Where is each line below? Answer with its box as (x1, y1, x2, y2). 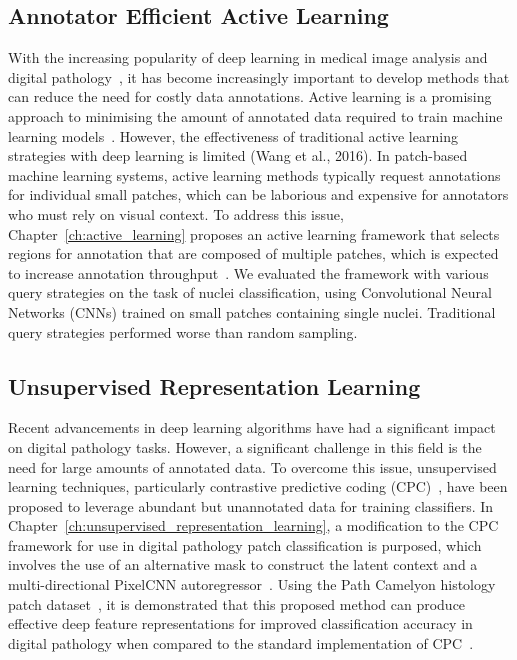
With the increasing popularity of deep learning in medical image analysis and (8, 47, 488, 68)
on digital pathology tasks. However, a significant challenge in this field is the (8, 436, 482, 457)
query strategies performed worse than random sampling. (8, 321, 358, 342)
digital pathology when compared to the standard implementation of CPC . (8, 632, 474, 653)
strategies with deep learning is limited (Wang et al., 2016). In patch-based (8, 145, 468, 166)
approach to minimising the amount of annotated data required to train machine (8, 105, 503, 126)
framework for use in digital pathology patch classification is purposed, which (8, 534, 482, 555)
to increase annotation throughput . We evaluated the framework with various (8, 262, 489, 283)
